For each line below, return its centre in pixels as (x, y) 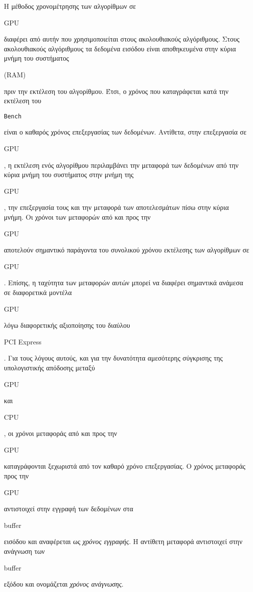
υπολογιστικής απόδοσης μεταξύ (49, 367)
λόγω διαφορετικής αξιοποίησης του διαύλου (67, 325)
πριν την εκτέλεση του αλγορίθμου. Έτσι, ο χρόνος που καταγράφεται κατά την (116, 91)
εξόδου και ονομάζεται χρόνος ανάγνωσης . (64, 584)
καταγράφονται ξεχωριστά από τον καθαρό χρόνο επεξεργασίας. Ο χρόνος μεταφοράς (125, 466)
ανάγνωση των (24, 551)
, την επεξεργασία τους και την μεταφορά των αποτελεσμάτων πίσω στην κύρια (116, 207)
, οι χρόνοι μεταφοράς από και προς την (61, 433)
